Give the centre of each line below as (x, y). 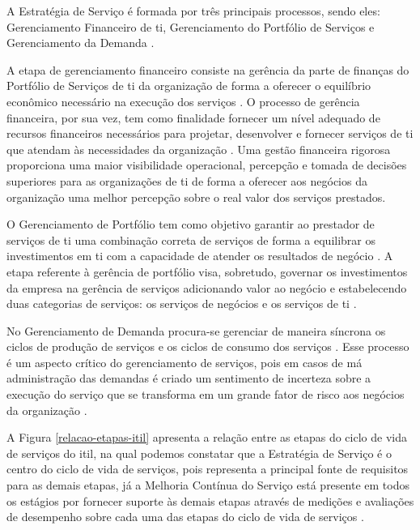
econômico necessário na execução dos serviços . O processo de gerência (183, 101)
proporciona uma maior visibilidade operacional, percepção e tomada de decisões (207, 165)
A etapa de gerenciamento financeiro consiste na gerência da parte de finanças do (208, 69)
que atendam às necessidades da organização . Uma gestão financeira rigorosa (199, 149)
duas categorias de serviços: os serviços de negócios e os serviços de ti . (182, 303)
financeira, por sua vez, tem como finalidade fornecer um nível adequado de (193, 117)
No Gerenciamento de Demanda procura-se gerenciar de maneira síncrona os (196, 330)
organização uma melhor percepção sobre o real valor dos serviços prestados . (196, 197)
